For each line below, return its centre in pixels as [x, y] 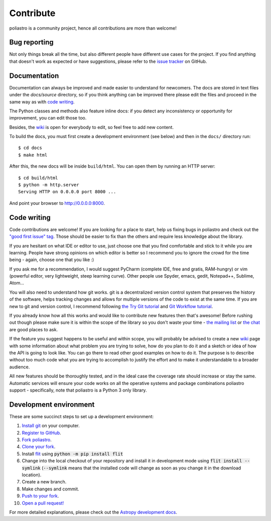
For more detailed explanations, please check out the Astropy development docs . [93, 512]
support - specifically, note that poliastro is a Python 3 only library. [78, 390]
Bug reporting [31, 42]
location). [32, 475]
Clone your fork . [39, 447]
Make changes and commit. [51, 489]
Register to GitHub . [41, 433]
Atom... [17, 283]
